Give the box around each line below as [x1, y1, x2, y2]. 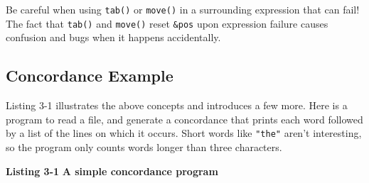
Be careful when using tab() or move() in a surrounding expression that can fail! [6, 2, 360, 16]
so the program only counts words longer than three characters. [6, 139, 282, 154]
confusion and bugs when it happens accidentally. [6, 30, 221, 45]
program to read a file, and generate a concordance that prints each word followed [6, 111, 363, 126]
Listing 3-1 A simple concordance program [6, 163, 218, 178]
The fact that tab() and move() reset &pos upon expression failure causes [6, 16, 328, 30]
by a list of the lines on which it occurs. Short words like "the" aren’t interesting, [6, 126, 362, 140]
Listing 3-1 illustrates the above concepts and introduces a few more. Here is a [6, 98, 348, 113]
